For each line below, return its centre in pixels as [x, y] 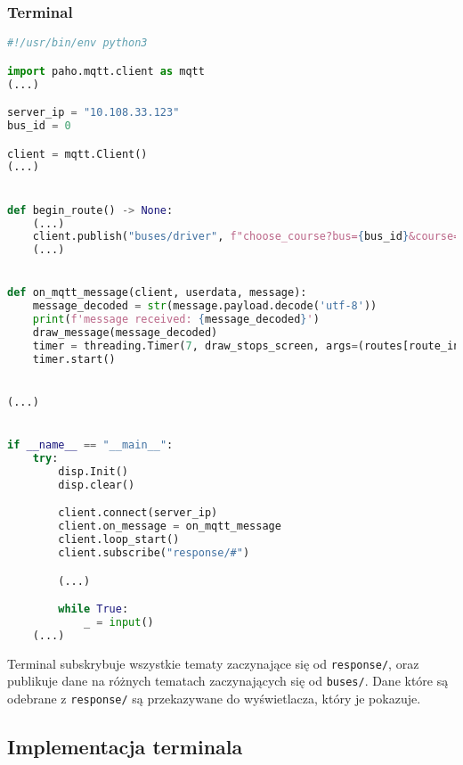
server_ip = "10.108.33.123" [93, 113]
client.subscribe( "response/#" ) [154, 552]
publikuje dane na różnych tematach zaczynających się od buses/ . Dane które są [228, 681]
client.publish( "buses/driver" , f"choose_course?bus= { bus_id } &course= [246, 237]
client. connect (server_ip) [138, 513]
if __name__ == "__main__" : [90, 445]
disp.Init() [93, 471]
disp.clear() [97, 485]
